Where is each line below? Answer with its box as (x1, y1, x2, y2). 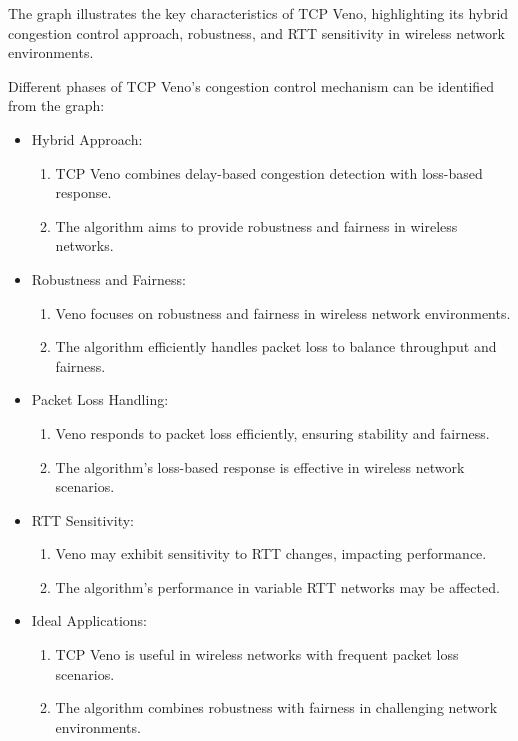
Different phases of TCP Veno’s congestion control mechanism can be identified (8, 75, 495, 96)
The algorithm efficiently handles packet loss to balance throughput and (55, 336, 497, 357)
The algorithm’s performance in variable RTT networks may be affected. (55, 576, 500, 597)
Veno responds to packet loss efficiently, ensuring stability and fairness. (55, 422, 490, 443)
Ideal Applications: (31, 610, 148, 631)
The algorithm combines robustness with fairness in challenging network (55, 697, 498, 718)
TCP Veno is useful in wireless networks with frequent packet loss (55, 644, 459, 665)
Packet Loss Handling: (31, 389, 169, 410)
